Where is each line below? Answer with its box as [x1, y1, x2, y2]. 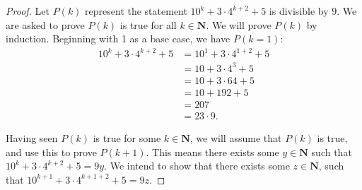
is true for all [119, 17, 177, 32]
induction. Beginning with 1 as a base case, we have [6, 31, 230, 46]
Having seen [6, 130, 58, 145]
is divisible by [269, 4, 329, 18]
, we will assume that [189, 130, 282, 145]
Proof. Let [6, 4, 49, 18]
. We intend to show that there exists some [104, 158, 290, 173]
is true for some [93, 130, 161, 145]
